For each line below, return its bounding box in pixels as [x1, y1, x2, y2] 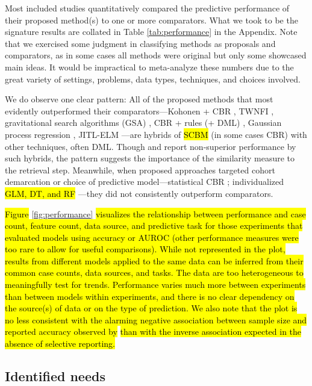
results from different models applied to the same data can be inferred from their [5, 254, 304, 267]
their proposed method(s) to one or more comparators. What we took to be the [5, 13, 298, 26]
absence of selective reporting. [5, 337, 115, 350]
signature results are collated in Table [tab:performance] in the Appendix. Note [5, 25, 298, 38]
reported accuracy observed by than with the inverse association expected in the [5, 325, 302, 338]
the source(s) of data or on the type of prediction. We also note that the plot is [5, 302, 298, 314]
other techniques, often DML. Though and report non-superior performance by [5, 140, 296, 152]
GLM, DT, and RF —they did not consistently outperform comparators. [5, 187, 273, 199]
